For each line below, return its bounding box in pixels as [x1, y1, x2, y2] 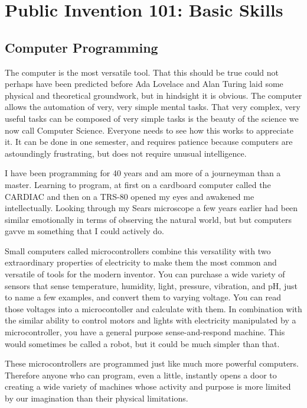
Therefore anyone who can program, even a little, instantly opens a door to [5, 368, 277, 381]
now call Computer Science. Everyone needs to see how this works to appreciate [5, 124, 294, 136]
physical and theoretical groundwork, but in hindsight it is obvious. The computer [5, 89, 302, 101]
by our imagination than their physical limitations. [5, 392, 188, 404]
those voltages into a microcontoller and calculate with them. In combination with [5, 302, 302, 315]
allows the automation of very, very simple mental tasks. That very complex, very [5, 101, 301, 113]
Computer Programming [5, 38, 158, 56]
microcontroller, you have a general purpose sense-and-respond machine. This [5, 326, 285, 338]
